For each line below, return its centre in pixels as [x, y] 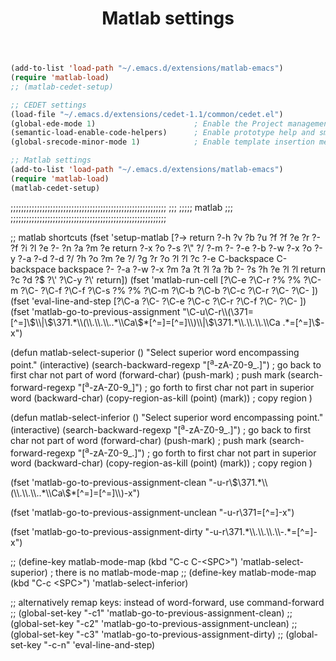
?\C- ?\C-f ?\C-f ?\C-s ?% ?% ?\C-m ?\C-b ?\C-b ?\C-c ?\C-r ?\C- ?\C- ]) [169, 290]
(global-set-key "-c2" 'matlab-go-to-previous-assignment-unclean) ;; [154, 624]
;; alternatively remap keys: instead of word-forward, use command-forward [167, 603]
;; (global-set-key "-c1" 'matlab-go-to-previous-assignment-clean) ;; [151, 613]
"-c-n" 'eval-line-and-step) [99, 645]
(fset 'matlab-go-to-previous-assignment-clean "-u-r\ [121, 483]
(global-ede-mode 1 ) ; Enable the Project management [171, 123]
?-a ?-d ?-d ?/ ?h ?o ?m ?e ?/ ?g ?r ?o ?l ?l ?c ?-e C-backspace [146, 258]
